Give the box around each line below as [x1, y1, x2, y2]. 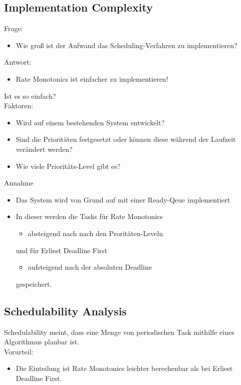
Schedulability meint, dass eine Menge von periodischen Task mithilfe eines [4, 326, 234, 337]
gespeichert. [16, 278, 52, 289]
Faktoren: [4, 100, 34, 111]
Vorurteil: [4, 346, 34, 356]
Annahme [4, 177, 34, 188]
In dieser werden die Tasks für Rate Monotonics [16, 211, 163, 222]
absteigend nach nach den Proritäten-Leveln [28, 228, 163, 238]
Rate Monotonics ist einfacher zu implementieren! [16, 73, 168, 84]
